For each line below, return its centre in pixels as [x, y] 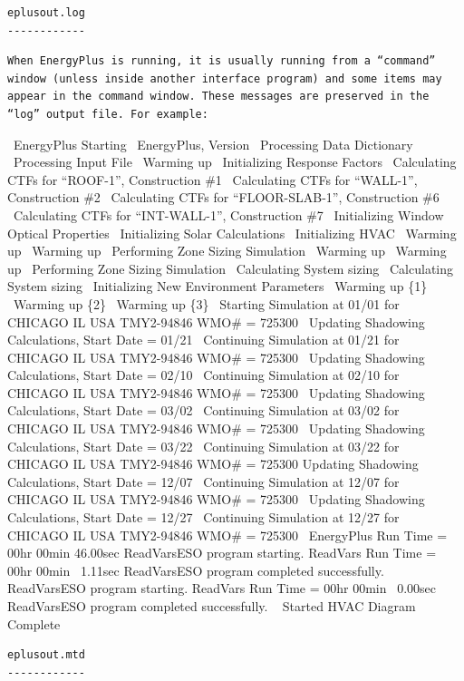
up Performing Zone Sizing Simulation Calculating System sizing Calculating [231, 268]
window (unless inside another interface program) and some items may [225, 78]
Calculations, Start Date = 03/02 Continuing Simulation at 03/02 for [203, 410]
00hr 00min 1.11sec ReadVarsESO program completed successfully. [196, 570]
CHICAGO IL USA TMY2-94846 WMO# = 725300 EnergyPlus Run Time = [227, 535]
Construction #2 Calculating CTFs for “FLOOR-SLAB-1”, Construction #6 [223, 197]
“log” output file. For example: [108, 114]
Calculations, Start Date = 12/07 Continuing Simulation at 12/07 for [203, 481]
